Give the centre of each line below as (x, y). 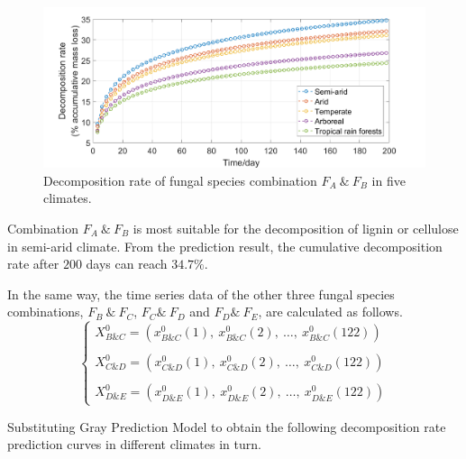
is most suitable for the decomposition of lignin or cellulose (296, 228)
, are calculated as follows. (330, 312)
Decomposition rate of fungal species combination (180, 180)
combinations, (46, 312)
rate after (33, 264)
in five (388, 180)
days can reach (127, 264)
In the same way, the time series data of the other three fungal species (201, 294)
